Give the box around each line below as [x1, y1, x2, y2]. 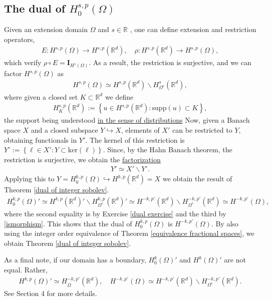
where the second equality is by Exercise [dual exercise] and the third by [4, 208, 226, 218]
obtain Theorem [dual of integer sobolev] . [4, 237, 131, 248]
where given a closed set [4, 91, 78, 102]
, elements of [121, 125, 160, 135]
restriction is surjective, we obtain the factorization [4, 154, 161, 164]
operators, [4, 34, 35, 44]
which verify [4, 57, 42, 68]
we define [105, 91, 134, 102]
